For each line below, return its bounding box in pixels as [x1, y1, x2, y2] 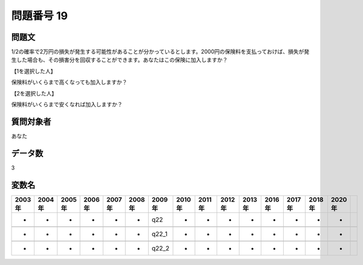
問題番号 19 [11, 9, 68, 22]
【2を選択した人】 [11, 89, 57, 97]
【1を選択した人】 [11, 67, 56, 75]
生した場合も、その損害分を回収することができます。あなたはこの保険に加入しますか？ [11, 56, 228, 63]
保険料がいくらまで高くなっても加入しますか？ [11, 78, 128, 86]
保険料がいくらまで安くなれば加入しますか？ [11, 101, 123, 108]
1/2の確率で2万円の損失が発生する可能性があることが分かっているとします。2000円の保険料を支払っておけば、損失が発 [11, 48, 310, 56]
